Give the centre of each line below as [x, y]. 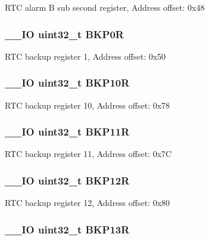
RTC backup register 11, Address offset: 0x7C [88, 154]
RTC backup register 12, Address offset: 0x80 [88, 203]
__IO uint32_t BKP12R [67, 180]
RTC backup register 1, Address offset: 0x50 [85, 56]
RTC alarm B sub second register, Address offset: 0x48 [105, 7]
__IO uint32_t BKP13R [67, 229]
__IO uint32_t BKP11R [67, 132]
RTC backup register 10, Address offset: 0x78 [88, 105]
